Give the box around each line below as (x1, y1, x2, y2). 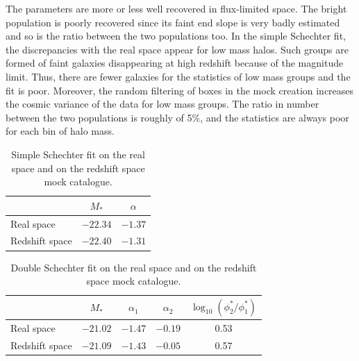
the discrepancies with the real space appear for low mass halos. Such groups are (6, 42, 349, 56)
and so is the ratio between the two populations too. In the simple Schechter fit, (6, 28, 346, 43)
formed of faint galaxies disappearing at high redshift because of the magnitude (6, 56, 344, 70)
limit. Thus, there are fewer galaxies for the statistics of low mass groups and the (6, 69, 351, 83)
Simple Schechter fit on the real (11, 146, 145, 161)
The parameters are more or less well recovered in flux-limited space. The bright (6, 1, 347, 15)
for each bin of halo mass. (6, 124, 115, 138)
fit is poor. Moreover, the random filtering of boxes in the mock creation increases (6, 83, 354, 97)
